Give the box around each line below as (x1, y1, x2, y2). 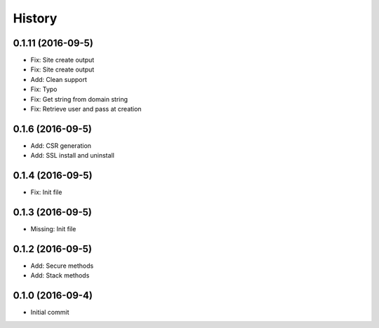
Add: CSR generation (30, 141, 91, 150)
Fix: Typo (30, 85, 58, 94)
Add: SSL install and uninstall (30, 151, 115, 160)
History (13, 11, 58, 26)
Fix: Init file (30, 188, 62, 196)
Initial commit (30, 308, 69, 317)
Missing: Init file (30, 225, 77, 233)
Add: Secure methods (30, 261, 94, 270)
